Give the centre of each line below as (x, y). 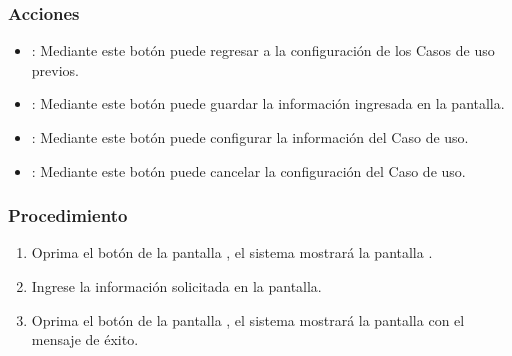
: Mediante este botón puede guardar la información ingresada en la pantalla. (268, 103)
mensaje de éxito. (85, 339)
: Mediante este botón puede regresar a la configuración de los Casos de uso (263, 50)
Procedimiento (68, 215)
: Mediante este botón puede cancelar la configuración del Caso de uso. (248, 170)
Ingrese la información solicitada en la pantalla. (176, 286)
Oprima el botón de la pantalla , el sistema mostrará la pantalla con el (248, 319)
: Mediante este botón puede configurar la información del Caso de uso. (250, 137)
